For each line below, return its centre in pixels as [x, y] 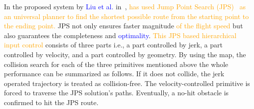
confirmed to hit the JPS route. [51, 102]
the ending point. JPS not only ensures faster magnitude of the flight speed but [124, 26]
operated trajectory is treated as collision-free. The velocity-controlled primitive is [127, 83]
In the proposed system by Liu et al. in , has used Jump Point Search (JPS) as [125, 6]
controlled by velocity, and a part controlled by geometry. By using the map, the [125, 54]
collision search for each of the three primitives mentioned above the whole [116, 64]
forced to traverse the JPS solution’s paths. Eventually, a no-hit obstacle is [116, 93]
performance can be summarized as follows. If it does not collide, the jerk [114, 74]
